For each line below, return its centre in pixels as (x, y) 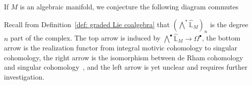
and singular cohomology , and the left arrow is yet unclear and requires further (126, 67)
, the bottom (221, 38)
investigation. (24, 76)
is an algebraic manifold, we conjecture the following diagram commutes (129, 6)
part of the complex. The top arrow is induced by (86, 38)
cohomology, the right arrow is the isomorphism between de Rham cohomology (124, 57)
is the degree (229, 24)
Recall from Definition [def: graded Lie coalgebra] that (87, 24)
